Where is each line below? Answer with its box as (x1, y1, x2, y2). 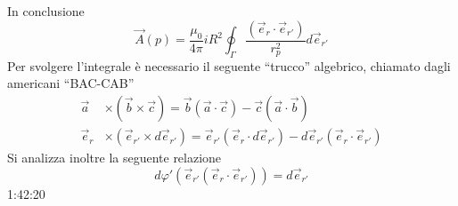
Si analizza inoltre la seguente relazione (7, 148, 222, 167)
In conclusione (7, 2, 85, 20)
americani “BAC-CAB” (7, 74, 135, 92)
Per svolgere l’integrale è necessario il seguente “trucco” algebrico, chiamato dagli (7, 56, 451, 75)
